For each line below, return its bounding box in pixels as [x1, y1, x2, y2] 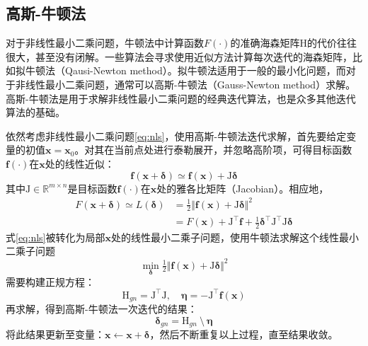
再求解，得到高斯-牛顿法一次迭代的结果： [6, 301, 197, 316]
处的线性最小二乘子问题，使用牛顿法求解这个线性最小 [110, 229, 359, 244]
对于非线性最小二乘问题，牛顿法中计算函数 [6, 35, 204, 50]
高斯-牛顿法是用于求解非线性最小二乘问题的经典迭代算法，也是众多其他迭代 [6, 91, 356, 105]
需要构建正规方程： [6, 274, 95, 289]
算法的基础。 [6, 105, 65, 120]
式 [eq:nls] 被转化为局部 [6, 229, 105, 244]
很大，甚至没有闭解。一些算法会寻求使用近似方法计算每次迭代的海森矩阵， [6, 49, 352, 64]
